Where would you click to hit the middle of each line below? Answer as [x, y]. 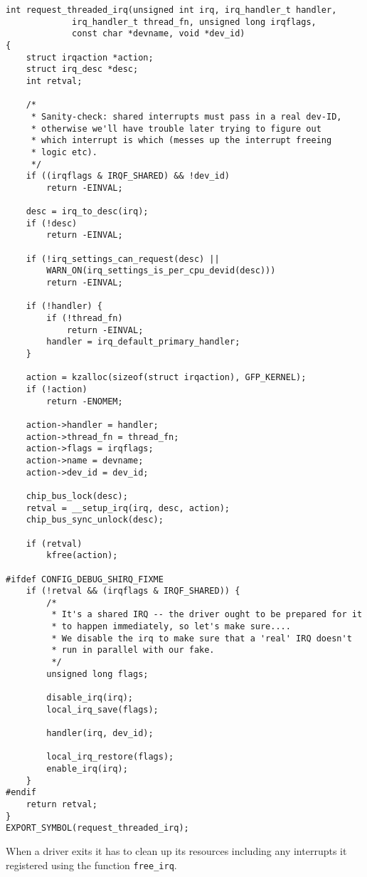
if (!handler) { [64, 306]
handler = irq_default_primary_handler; [143, 342]
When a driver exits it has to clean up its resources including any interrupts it [176, 850]
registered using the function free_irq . [91, 865]
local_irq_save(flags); [102, 709]
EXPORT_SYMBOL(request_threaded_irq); [97, 828]
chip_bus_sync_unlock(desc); [95, 520]
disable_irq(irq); [90, 698]
